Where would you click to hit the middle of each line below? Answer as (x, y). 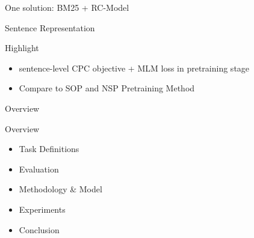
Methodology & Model (60, 189)
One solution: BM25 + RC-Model (67, 7)
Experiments (42, 209)
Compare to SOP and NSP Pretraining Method (107, 88)
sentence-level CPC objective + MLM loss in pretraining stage (134, 68)
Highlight (22, 48)
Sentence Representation (50, 27)
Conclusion (39, 229)
